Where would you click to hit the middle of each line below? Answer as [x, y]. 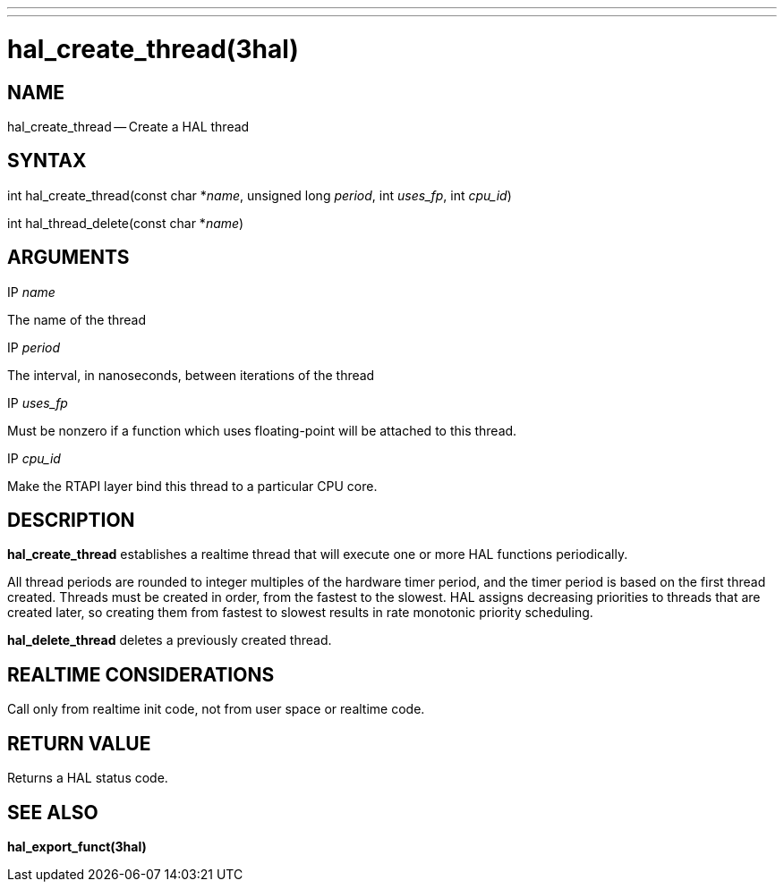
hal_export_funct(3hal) [77, 846]
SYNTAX [47, 161]
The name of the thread [77, 319]
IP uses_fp [38, 402]
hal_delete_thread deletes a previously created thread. [170, 640]
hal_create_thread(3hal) [153, 49]
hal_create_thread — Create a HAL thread [128, 126]
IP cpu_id [34, 458]
